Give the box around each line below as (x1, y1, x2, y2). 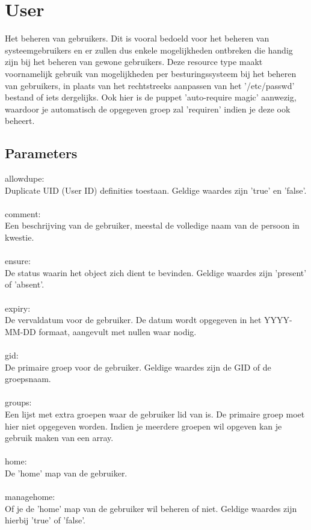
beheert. (5, 114, 35, 127)
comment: (5, 207, 41, 220)
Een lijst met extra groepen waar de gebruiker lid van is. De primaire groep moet (5, 407, 305, 420)
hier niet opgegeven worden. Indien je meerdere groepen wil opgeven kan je (5, 419, 282, 432)
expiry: (5, 301, 31, 314)
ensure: (5, 254, 31, 267)
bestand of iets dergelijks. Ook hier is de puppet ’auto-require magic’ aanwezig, (5, 91, 297, 103)
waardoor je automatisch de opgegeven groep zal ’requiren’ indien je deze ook (5, 102, 291, 115)
